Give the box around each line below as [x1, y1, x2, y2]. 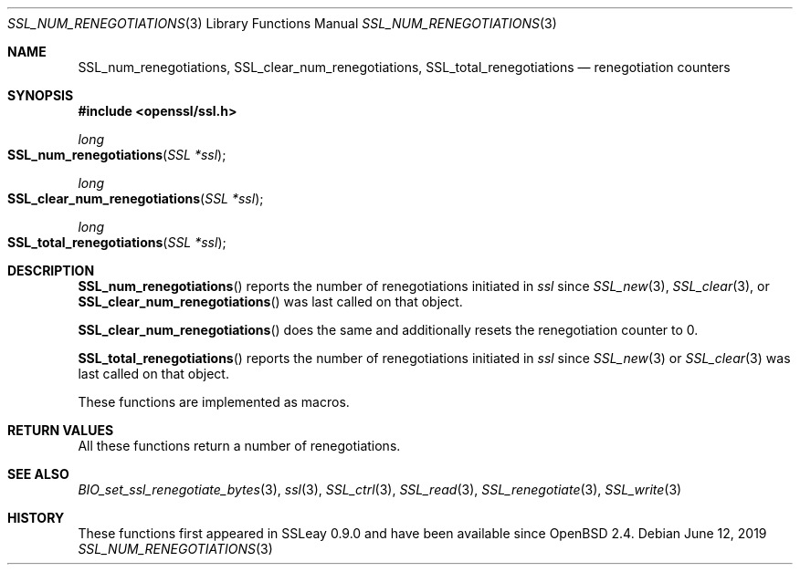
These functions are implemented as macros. [78, 394, 350, 410]
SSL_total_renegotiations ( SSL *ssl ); [7, 234, 226, 250]
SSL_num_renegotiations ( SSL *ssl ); [7, 147, 226, 162]
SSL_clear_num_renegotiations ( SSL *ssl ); [7, 191, 264, 206]
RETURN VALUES [7, 422, 114, 438]
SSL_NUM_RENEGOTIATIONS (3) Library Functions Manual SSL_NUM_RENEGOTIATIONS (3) [7, 16, 557, 31]
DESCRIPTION [7, 263, 95, 278]
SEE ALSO [7, 466, 69, 482]
